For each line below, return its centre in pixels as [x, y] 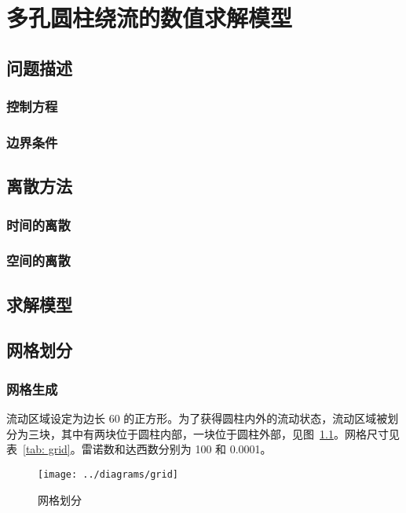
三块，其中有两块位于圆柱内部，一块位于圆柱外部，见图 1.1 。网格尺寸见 [214, 433]
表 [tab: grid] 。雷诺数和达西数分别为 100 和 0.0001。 [139, 449]
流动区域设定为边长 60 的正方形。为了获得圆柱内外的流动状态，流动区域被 [197, 418]
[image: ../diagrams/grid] [108, 474]
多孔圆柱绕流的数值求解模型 [150, 18]
